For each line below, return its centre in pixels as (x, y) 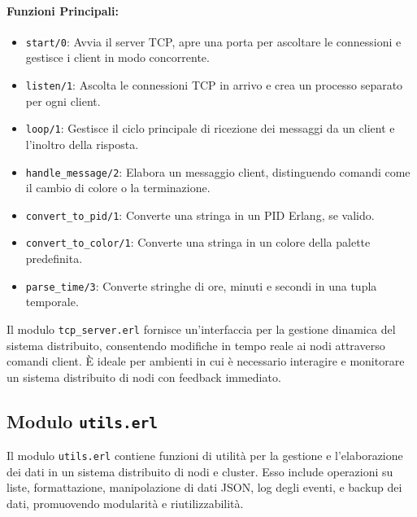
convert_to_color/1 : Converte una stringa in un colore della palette (198, 242)
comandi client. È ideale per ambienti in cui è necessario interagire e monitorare (206, 361)
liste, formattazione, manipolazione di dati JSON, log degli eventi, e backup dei (204, 487)
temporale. (52, 302)
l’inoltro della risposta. (82, 144)
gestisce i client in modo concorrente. (117, 57)
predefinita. (54, 258)
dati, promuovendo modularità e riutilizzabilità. (125, 504)
